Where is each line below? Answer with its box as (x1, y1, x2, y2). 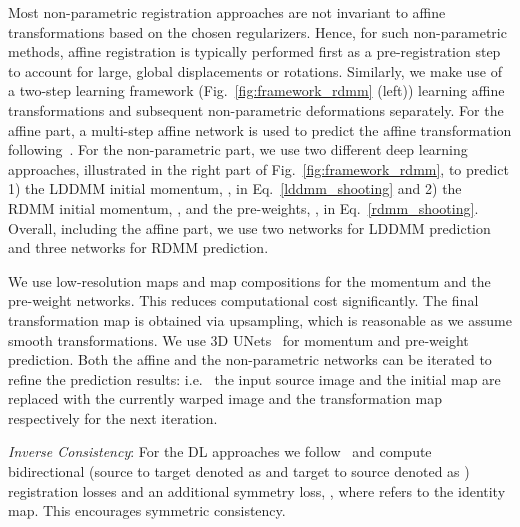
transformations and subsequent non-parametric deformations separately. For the (8, 99, 504, 120)
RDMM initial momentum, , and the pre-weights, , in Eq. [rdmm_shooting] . (8, 197, 479, 218)
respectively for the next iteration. (8, 407, 218, 428)
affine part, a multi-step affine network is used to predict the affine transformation (8, 119, 512, 140)
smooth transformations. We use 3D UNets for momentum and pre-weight (8, 329, 469, 350)
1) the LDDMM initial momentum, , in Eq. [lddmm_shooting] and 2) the (8, 178, 462, 199)
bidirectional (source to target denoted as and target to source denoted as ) (8, 461, 470, 482)
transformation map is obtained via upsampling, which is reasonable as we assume (8, 309, 512, 330)
